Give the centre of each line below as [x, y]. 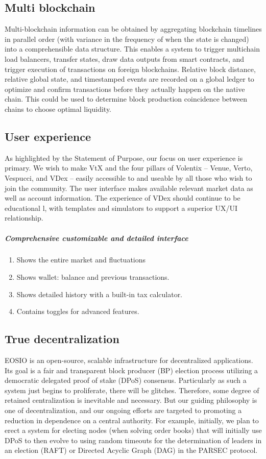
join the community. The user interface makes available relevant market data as [129, 188]
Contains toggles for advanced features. [78, 311]
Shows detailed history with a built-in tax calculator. [100, 294]
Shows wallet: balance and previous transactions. [93, 277]
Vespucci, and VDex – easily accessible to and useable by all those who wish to [128, 177]
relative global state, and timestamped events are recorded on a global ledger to [129, 79]
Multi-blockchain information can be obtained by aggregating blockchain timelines [133, 29]
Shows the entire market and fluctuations [81, 260]
